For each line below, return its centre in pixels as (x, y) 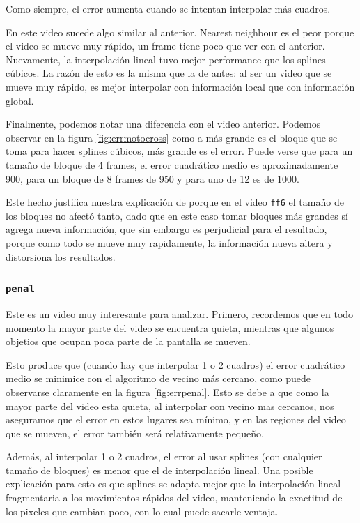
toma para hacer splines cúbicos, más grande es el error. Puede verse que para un (179, 151)
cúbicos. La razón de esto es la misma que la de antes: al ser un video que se (169, 73)
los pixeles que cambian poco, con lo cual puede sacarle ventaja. (142, 511)
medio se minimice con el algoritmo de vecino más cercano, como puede (158, 378)
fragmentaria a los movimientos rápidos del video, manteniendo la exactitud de (174, 498)
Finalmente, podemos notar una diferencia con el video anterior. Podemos (163, 124)
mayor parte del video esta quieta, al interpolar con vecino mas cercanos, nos (170, 405)
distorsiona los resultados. (61, 256)
